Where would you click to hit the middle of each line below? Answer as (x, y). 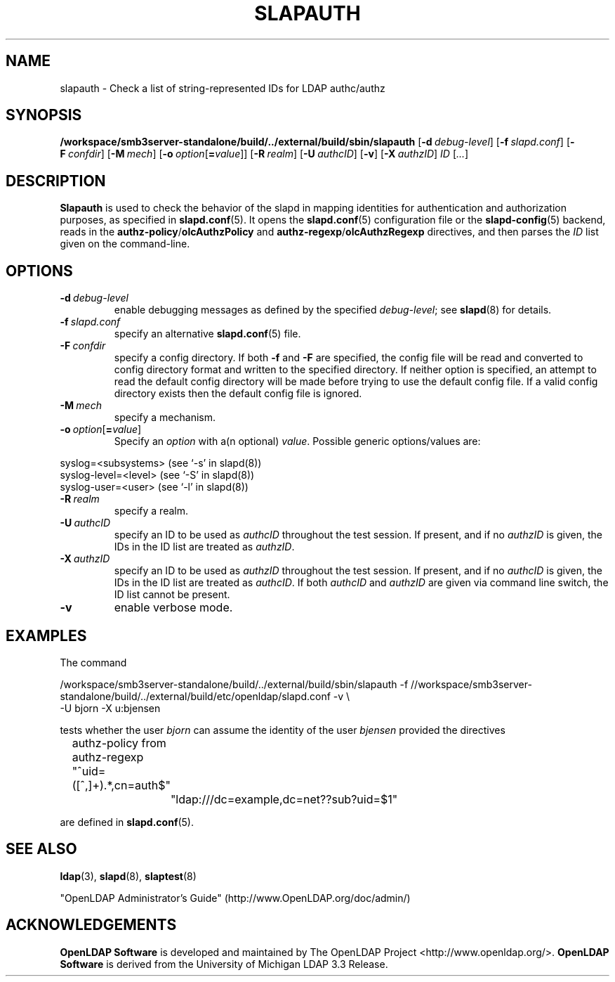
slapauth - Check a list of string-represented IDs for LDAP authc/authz (223, 88)
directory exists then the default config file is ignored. (238, 394)
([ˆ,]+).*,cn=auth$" (121, 785)
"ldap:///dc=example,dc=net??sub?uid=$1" (284, 799)
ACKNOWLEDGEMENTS (91, 925)
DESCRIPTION (56, 181)
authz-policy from (119, 743)
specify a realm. (151, 511)
